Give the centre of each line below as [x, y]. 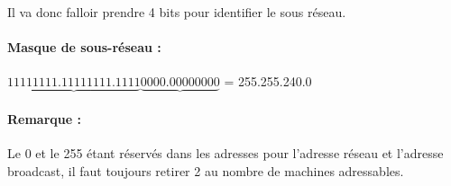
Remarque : [44, 119]
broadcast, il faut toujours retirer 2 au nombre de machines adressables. [206, 171]
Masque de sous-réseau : [84, 47]
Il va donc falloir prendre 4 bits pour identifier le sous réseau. [177, 12]
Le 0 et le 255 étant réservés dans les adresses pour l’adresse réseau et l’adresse [225, 153]
